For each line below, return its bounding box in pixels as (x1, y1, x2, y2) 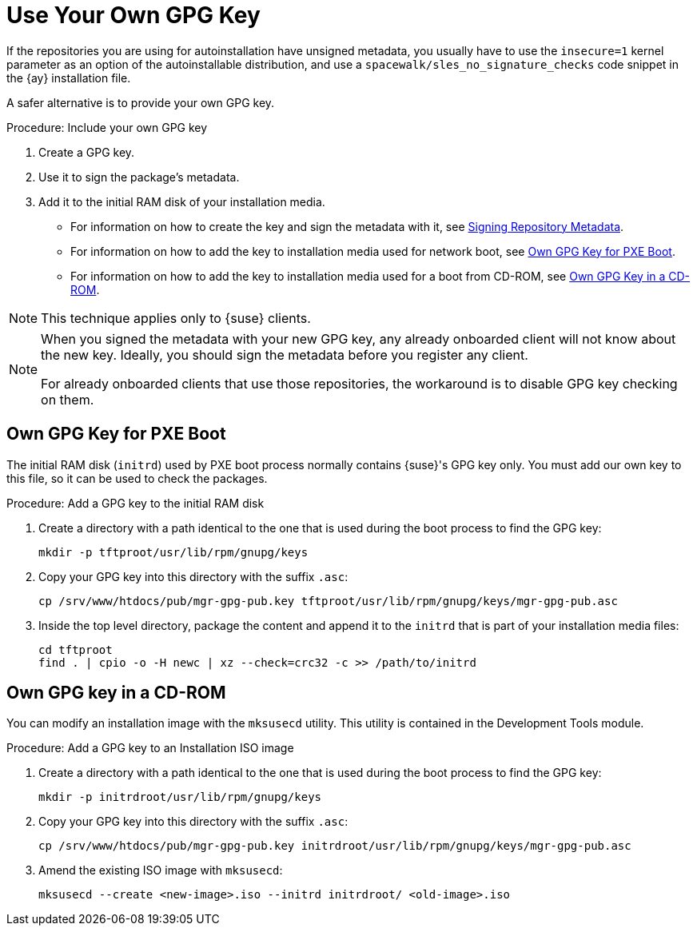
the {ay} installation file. (6, 70, 131, 85)
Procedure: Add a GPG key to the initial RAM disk (6, 496, 265, 510)
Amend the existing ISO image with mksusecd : (38, 863, 283, 878)
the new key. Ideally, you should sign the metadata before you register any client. (41, 346, 528, 363)
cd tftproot (38, 643, 113, 656)
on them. (41, 391, 94, 408)
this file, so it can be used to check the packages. (6, 471, 268, 485)
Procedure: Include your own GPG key (6, 120, 208, 134)
